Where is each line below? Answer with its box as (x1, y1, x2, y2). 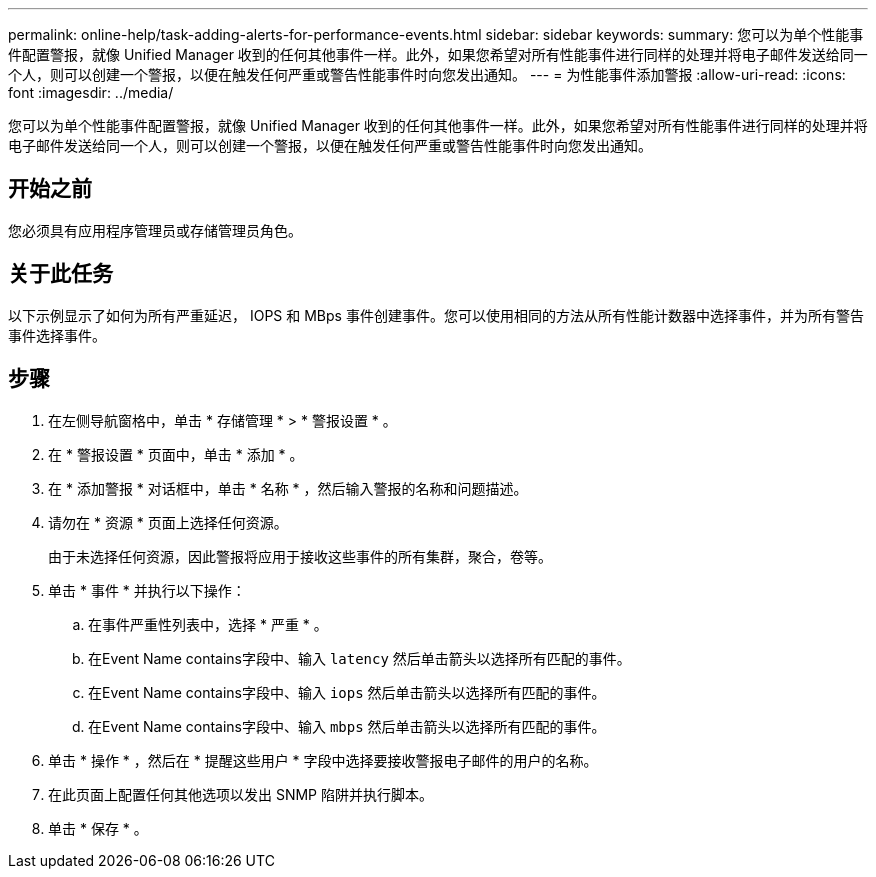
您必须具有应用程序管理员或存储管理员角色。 (8, 221, 302, 239)
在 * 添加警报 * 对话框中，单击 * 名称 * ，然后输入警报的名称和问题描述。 (48, 479, 528, 497)
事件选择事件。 (8, 326, 106, 344)
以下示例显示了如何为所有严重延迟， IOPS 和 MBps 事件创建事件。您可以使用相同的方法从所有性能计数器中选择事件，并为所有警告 (8, 306, 864, 324)
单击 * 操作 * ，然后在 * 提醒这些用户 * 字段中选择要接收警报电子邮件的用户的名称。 (48, 751, 598, 769)
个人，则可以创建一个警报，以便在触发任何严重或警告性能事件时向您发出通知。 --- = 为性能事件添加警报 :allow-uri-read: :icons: (8, 66, 846, 83)
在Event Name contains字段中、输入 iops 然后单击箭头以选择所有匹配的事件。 (88, 683, 606, 701)
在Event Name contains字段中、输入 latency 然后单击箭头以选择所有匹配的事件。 (88, 649, 631, 667)
